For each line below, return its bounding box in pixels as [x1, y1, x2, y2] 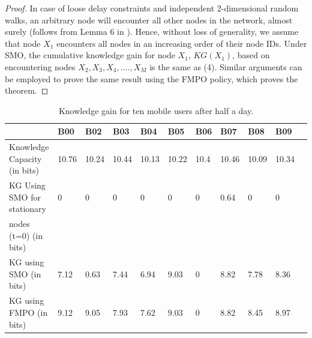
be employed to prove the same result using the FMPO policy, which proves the [5, 72, 298, 85]
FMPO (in [9, 306, 48, 318]
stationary [9, 202, 46, 215]
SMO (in [9, 267, 41, 280]
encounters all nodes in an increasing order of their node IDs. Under [56, 37, 307, 49]
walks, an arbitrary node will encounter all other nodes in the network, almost [5, 13, 293, 26]
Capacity [9, 152, 42, 164]
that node [5, 37, 41, 49]
